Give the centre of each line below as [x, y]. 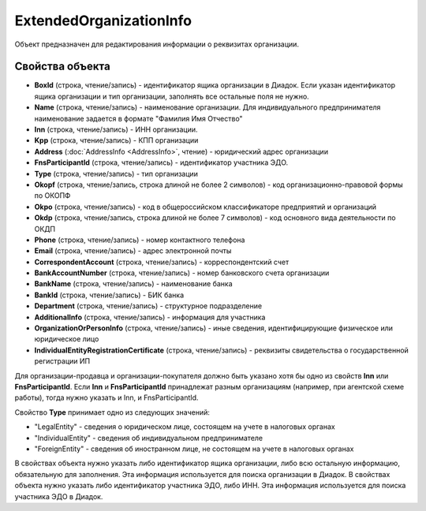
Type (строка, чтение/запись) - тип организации [116, 173]
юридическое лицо [67, 339]
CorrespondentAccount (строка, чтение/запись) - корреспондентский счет [162, 262]
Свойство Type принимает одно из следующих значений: [112, 412]
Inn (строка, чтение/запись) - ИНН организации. [116, 129]
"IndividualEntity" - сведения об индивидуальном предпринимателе [149, 438]
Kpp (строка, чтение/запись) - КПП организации [116, 140]
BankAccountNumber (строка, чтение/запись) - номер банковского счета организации [182, 273]
